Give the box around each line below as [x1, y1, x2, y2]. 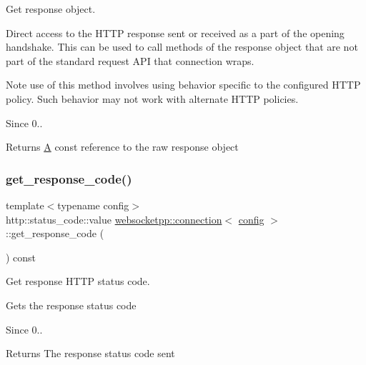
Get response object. [6, 1, 96, 16]
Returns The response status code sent [6, 346, 175, 361]
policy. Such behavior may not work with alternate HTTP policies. [6, 91, 299, 106]
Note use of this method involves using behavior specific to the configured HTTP [6, 77, 361, 92]
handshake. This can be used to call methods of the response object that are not [6, 39, 358, 54]
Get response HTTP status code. [6, 274, 150, 289]
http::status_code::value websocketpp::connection [6, 211, 222, 226]
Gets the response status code [6, 297, 137, 312]
